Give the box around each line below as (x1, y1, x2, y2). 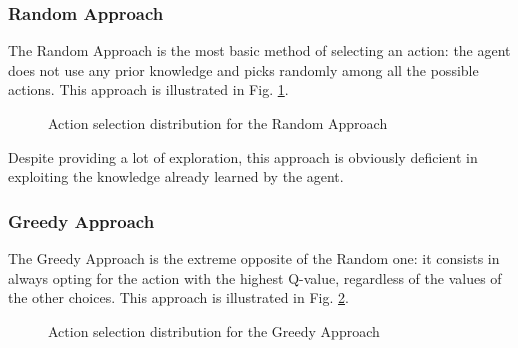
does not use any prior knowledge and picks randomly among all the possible (8, 59, 479, 80)
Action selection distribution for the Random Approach (48, 113, 388, 133)
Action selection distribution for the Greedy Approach (48, 320, 380, 341)
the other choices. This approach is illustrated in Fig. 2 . (8, 287, 349, 308)
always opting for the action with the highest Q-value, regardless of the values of (8, 267, 502, 288)
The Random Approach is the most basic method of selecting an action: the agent (8, 40, 511, 61)
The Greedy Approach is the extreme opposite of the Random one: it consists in (8, 248, 500, 268)
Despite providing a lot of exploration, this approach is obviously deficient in (8, 146, 478, 167)
